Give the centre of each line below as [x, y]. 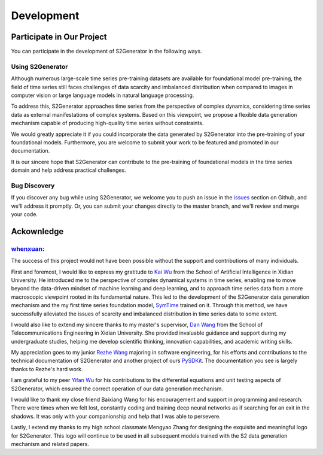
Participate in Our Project [59, 37]
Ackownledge [37, 231]
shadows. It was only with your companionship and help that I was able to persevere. [116, 416]
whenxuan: [28, 248]
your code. [25, 214]
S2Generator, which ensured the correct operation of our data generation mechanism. [117, 389]
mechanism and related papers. [50, 444]
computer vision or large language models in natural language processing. [103, 95]
